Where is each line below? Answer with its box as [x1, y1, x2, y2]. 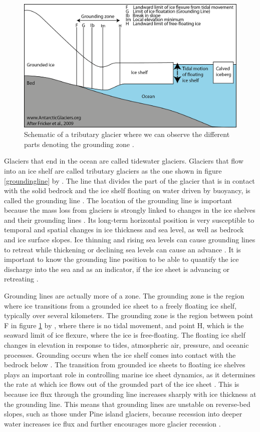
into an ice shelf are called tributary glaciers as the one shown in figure [4, 165, 222, 176]
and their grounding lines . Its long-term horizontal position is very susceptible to [4, 214, 254, 225]
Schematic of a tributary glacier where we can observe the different [24, 129, 230, 139]
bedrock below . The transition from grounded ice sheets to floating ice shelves [4, 359, 245, 370]
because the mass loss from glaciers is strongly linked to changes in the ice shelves [4, 205, 255, 215]
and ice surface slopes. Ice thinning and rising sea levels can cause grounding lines [4, 234, 255, 245]
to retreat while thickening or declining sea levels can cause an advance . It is [4, 244, 241, 254]
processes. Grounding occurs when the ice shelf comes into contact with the [4, 349, 236, 360]
